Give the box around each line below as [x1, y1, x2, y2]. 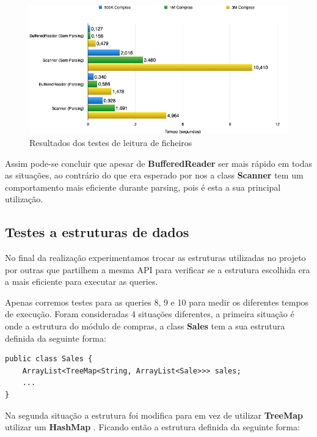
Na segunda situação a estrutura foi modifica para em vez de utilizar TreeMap [5, 408, 303, 421]
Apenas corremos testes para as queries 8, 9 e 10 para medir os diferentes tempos [5, 295, 309, 308]
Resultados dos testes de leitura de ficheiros [29, 136, 192, 149]
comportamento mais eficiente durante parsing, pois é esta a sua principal [5, 180, 281, 193]
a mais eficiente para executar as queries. [5, 275, 158, 288]
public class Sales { [5, 354, 93, 364]
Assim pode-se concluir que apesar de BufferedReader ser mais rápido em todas [5, 156, 313, 169]
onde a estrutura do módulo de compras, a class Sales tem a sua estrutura [5, 320, 285, 332]
